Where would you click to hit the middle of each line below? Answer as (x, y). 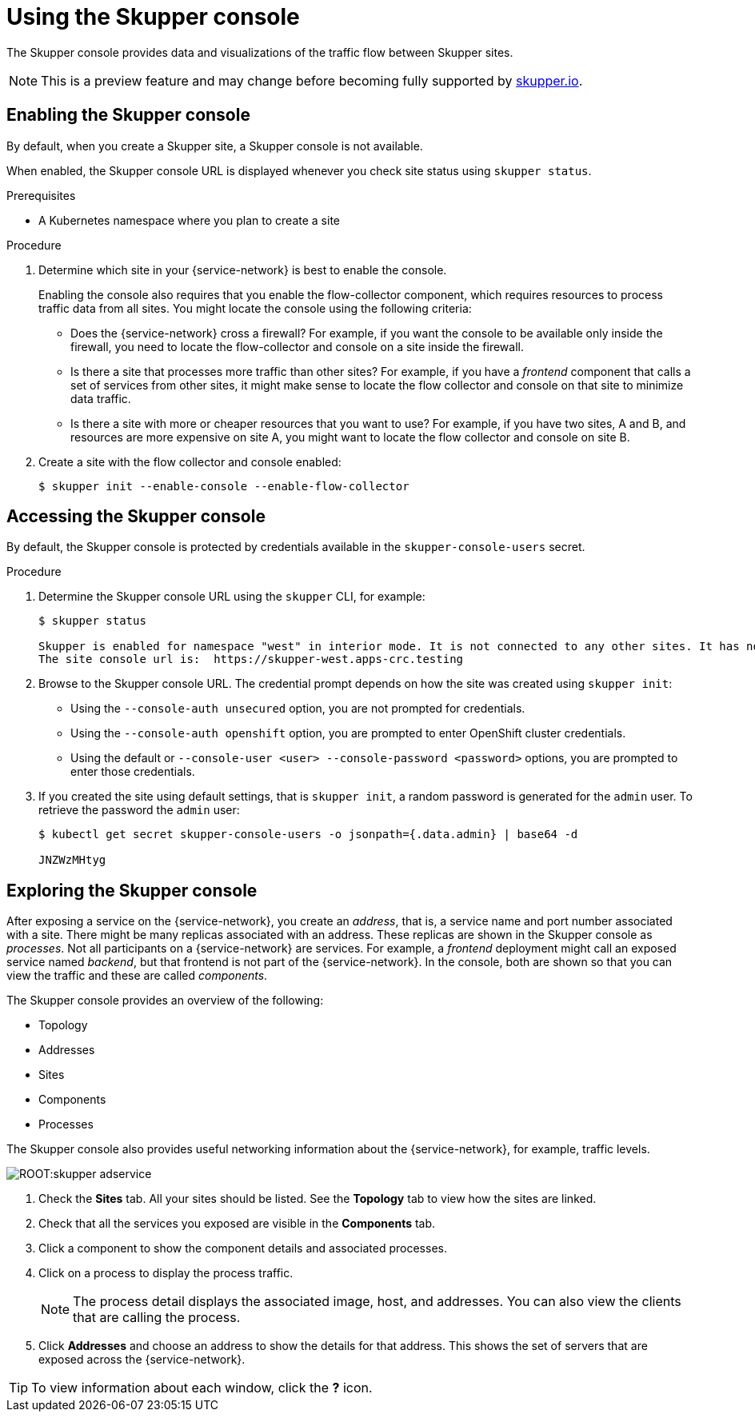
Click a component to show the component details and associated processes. (243, 1248)
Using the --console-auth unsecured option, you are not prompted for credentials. (298, 709)
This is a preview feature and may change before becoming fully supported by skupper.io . (312, 80)
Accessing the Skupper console (136, 517)
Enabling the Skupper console (128, 115)
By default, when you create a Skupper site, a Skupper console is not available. (215, 146)
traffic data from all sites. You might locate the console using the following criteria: (255, 308)
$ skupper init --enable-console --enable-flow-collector (224, 486)
